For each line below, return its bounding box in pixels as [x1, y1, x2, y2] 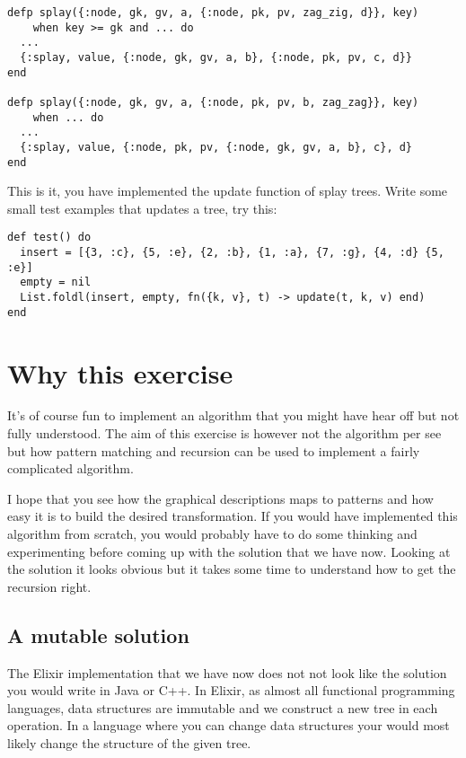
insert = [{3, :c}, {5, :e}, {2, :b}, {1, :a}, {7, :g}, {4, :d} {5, [20, 246, 444, 260]
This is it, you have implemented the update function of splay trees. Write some [7, 181, 448, 200]
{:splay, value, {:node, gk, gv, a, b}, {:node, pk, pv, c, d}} [20, 50, 413, 64]
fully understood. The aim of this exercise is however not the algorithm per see [7, 424, 442, 443]
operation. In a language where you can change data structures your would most [7, 716, 450, 735]
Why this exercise [7, 354, 233, 391]
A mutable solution [7, 621, 189, 648]
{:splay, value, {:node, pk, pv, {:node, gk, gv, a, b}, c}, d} [20, 140, 413, 154]
